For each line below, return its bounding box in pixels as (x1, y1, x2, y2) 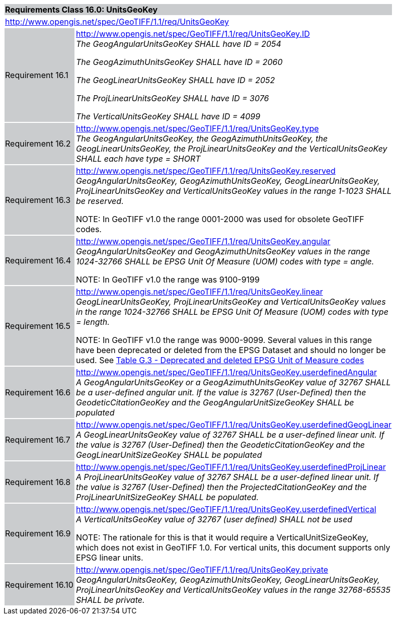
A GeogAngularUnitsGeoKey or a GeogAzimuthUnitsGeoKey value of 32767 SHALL (76, 377, 391, 387)
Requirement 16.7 (5, 435, 70, 445)
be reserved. (76, 196, 124, 206)
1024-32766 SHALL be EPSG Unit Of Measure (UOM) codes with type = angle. (76, 256, 374, 266)
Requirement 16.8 (5, 477, 71, 487)
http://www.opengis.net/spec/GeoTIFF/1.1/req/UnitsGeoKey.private (76, 565, 329, 575)
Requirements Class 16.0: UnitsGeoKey (5, 5, 158, 15)
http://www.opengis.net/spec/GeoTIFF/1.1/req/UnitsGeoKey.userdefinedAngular (76, 367, 377, 377)
